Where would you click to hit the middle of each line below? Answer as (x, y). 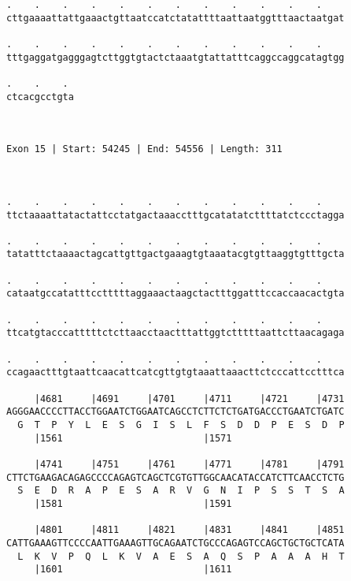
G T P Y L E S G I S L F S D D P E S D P (181, 425)
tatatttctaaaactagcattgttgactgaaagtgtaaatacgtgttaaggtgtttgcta (175, 254)
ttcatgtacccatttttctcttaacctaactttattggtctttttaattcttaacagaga (175, 333)
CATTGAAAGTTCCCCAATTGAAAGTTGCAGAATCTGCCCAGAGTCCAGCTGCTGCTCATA (175, 543)
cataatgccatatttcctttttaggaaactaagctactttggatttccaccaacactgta (175, 294)
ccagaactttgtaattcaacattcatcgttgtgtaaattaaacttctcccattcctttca (175, 372)
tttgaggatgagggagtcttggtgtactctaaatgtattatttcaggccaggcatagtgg (175, 57)
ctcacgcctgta (40, 97)
